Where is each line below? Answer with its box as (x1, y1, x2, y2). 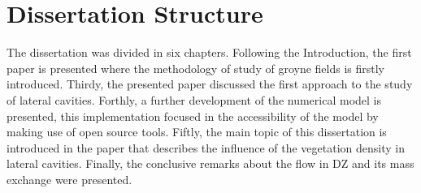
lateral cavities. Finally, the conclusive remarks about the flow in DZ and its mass (7, 155, 414, 172)
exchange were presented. (7, 170, 132, 187)
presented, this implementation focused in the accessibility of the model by (7, 107, 379, 124)
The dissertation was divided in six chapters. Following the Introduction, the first (7, 44, 412, 61)
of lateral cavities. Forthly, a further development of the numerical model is (7, 91, 382, 108)
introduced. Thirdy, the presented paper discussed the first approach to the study (7, 75, 413, 92)
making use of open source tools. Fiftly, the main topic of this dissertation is (7, 123, 387, 140)
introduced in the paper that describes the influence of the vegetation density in (7, 139, 405, 156)
